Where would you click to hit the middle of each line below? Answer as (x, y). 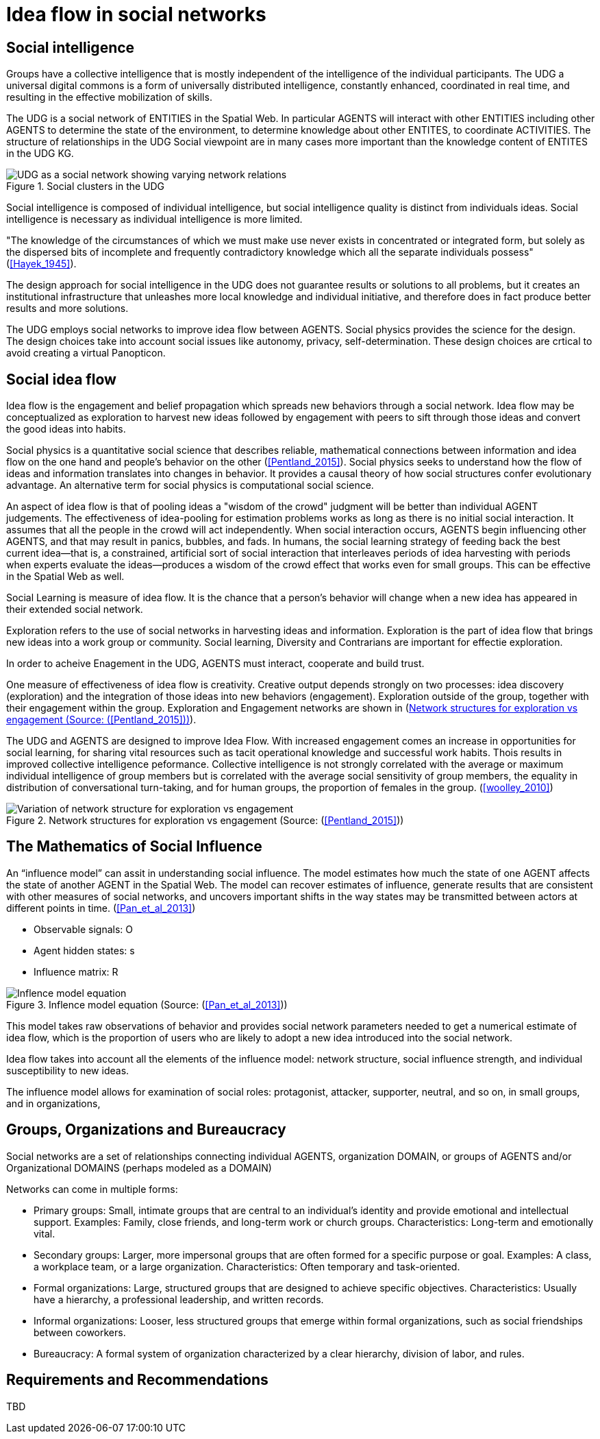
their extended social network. (75, 609)
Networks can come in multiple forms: (92, 1189)
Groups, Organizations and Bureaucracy (146, 1130)
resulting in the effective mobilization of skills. (109, 97)
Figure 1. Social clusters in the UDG (86, 186)
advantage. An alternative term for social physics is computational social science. (190, 485)
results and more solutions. (67, 309)
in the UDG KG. (40, 154)
